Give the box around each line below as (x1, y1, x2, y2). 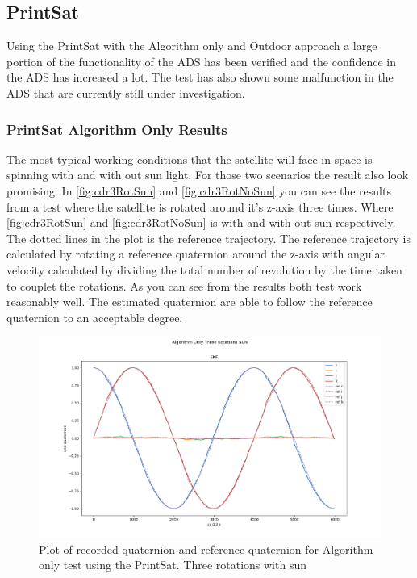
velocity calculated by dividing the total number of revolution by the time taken (6, 261, 402, 278)
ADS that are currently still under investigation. (6, 84, 245, 101)
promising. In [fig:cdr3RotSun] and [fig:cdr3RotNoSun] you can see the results (6, 182, 391, 199)
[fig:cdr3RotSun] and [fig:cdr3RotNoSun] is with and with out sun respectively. (6, 214, 396, 231)
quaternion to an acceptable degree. (6, 308, 183, 325)
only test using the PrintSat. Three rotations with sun (39, 556, 306, 573)
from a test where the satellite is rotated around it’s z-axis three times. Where (6, 198, 394, 215)
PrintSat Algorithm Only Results (6, 119, 227, 139)
